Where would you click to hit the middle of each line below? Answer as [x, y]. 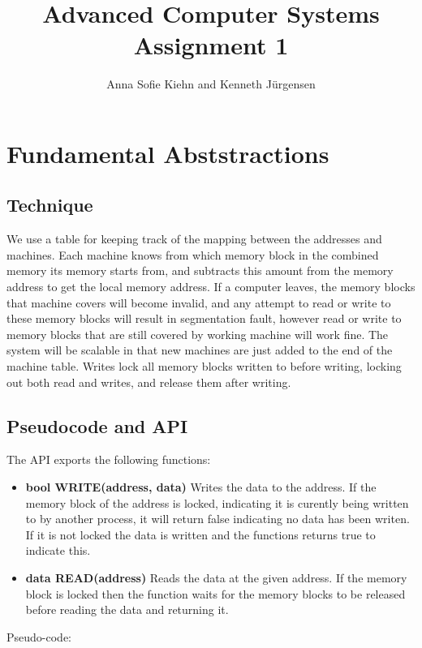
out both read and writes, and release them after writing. [149, 382]
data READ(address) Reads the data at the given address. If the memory [216, 577]
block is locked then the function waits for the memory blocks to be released [215, 593]
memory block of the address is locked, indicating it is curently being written [217, 502]
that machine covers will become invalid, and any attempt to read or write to [199, 302]
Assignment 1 [211, 45]
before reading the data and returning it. [127, 609]
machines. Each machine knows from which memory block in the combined [193, 254]
